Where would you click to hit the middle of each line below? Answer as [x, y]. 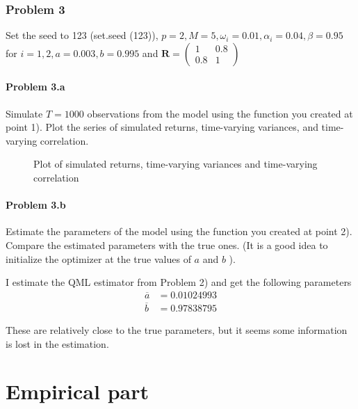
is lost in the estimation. [57, 343]
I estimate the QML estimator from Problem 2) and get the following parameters [179, 282]
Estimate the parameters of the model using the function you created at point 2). [179, 231]
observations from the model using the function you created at [220, 113]
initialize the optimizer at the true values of [98, 258]
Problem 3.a [35, 87]
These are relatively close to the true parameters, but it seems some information [177, 330]
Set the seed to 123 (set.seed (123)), [82, 35]
